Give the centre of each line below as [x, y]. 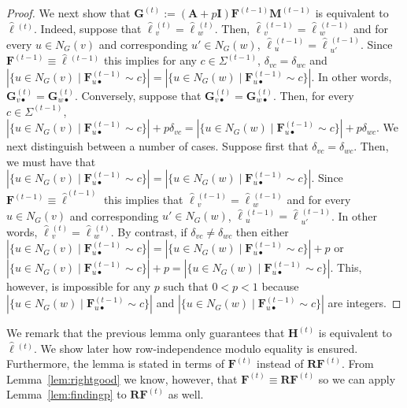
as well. [186, 394]
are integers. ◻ [364, 303]
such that [186, 286]
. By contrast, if [149, 231]
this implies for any [150, 60]
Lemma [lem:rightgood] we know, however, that [122, 378]
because [280, 286]
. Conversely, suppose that [138, 96]
